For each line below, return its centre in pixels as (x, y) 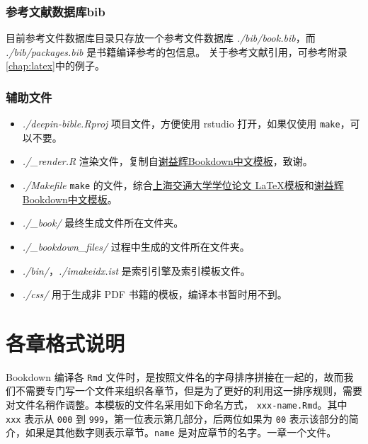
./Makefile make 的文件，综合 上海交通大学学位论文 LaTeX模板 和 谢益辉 (183, 185)
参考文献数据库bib (56, 11)
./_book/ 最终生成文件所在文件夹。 (103, 223)
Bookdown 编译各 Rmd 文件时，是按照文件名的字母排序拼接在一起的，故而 (175, 376)
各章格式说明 (65, 342)
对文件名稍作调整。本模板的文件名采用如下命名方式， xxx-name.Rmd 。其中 (177, 405)
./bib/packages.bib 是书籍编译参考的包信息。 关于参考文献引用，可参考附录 (177, 51)
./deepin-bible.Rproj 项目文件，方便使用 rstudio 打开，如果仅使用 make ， (186, 124)
